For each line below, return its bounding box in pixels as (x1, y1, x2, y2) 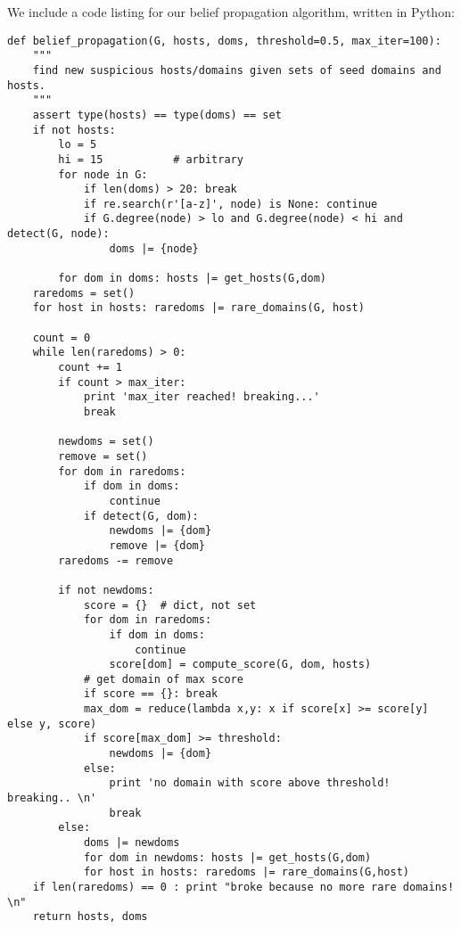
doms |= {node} (109, 242, 199, 255)
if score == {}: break (83, 687, 218, 701)
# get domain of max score (83, 672, 243, 686)
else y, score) (7, 717, 97, 730)
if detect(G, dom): (83, 509, 199, 522)
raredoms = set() (32, 286, 136, 300)
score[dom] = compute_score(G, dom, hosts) (109, 658, 372, 671)
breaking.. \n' (7, 792, 97, 805)
